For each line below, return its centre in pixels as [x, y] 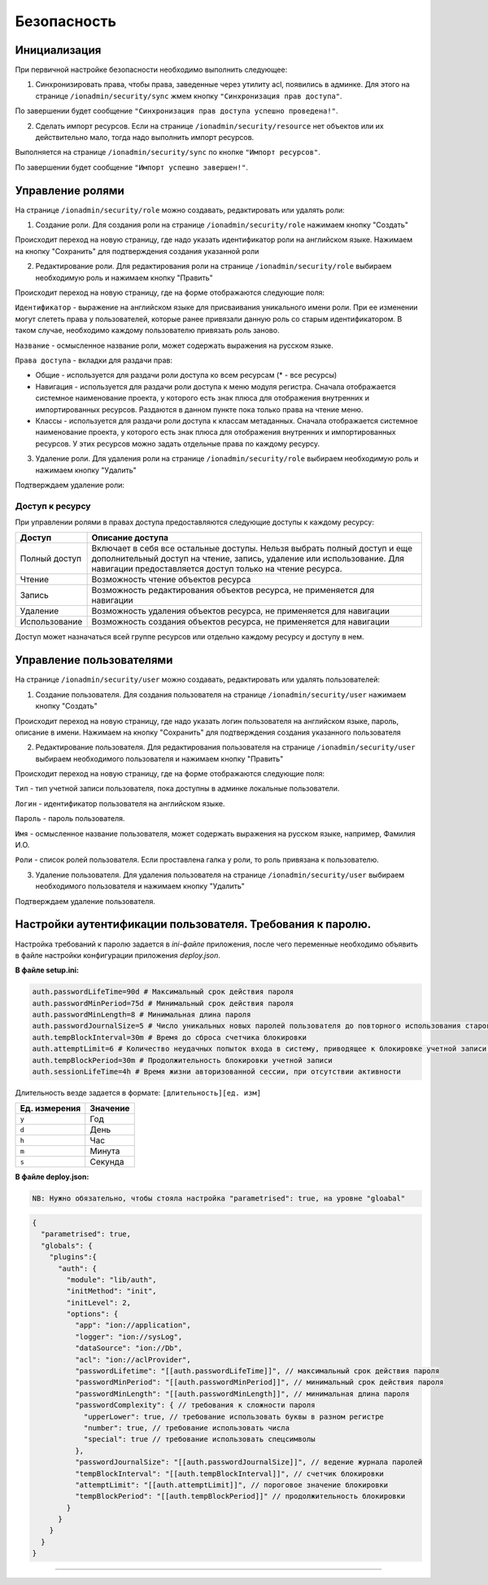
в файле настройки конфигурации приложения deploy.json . [118, 955]
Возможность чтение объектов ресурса [171, 580]
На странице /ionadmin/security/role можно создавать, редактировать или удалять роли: [180, 210]
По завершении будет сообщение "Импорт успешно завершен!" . [131, 167]
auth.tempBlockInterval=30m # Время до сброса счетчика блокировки [170, 1037]
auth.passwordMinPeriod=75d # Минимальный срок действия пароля [163, 1003]
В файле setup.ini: [47, 970]
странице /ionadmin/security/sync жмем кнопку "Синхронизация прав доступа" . [189, 96]
